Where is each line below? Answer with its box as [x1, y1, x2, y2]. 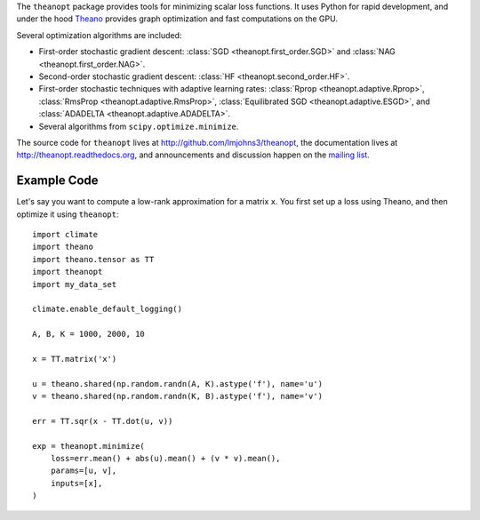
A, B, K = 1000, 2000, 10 [32, 329, 146, 340]
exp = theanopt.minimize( [32, 441, 146, 451]
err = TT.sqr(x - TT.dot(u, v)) [32, 416, 173, 426]
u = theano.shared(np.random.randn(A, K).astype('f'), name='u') [32, 379, 324, 388]
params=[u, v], [50, 466, 117, 476]
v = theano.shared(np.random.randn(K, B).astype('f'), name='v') [32, 391, 324, 402]
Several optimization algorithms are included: [16, 29, 182, 40]
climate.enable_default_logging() [32, 304, 182, 315]
